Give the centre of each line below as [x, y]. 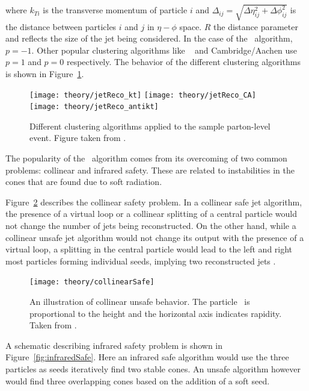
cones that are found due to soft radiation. [84, 182]
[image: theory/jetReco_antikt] [94, 107]
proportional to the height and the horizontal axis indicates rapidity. [156, 313]
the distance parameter [256, 26]
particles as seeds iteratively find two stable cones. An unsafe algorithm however [153, 368]
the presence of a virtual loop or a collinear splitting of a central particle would [151, 214]
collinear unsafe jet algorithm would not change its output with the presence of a [155, 237]
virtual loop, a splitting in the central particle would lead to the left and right [149, 249]
